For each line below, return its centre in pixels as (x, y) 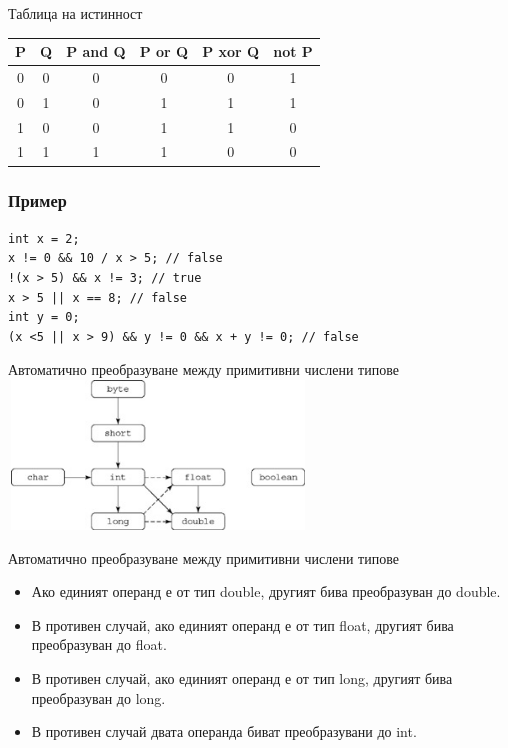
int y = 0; (44, 317)
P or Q (164, 51)
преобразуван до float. (99, 644)
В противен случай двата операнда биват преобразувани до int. (224, 731)
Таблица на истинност (75, 13)
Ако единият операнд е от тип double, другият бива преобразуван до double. (266, 591)
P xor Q (231, 51)
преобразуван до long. (98, 697)
